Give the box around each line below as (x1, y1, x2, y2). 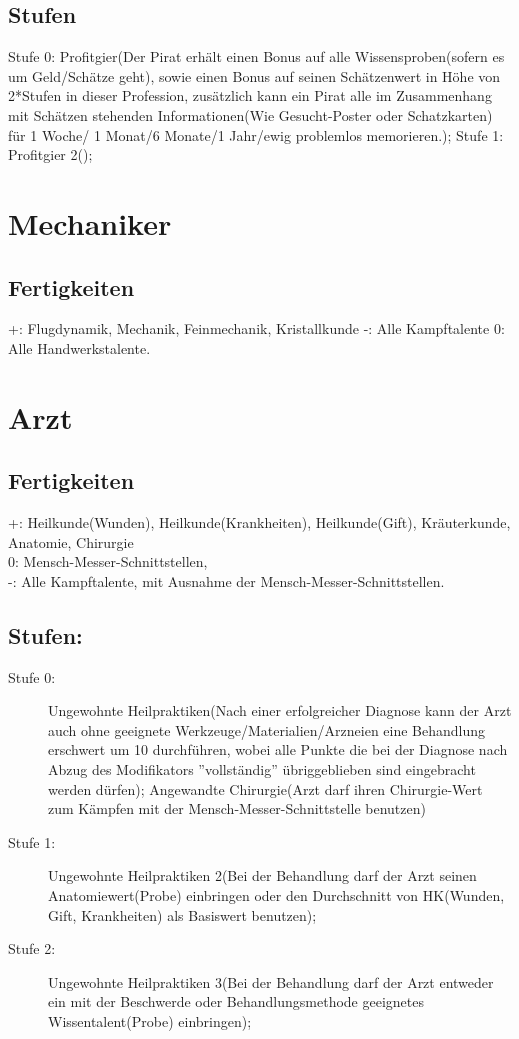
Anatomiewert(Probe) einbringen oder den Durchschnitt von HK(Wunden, (48, 885, 505, 906)
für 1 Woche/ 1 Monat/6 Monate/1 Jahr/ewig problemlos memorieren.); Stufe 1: (8, 124, 504, 145)
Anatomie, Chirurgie (8, 531, 134, 552)
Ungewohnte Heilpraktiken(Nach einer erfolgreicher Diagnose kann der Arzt (48, 700, 512, 721)
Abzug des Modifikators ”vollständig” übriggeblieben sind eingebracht (48, 759, 476, 780)
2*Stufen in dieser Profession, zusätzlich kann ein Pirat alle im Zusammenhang (8, 85, 492, 106)
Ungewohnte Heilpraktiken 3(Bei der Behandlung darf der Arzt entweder (48, 971, 494, 992)
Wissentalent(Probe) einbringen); (48, 1011, 252, 1031)
